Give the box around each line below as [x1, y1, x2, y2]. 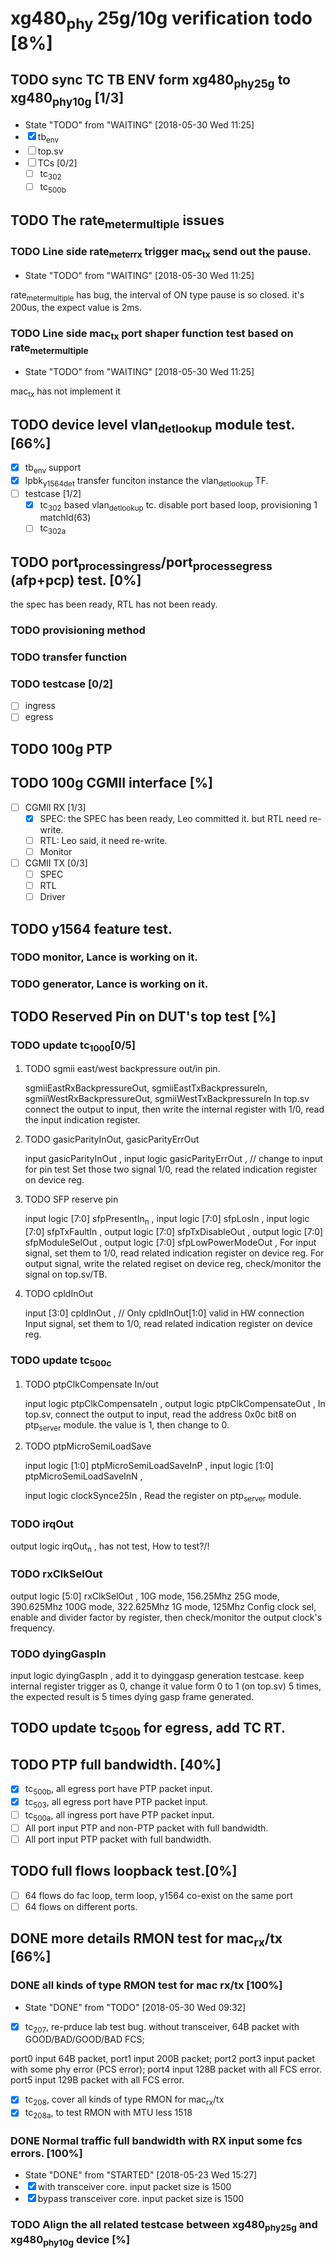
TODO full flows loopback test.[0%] [10, 1863, 238, 1880]
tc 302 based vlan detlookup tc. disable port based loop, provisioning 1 [39, 498, 318, 513]
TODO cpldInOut [24, 1288, 94, 1300]
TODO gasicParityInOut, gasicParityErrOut [24, 1133, 200, 1146]
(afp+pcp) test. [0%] [10, 572, 142, 589]
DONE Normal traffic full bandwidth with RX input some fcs [10, 2134, 303, 2147]
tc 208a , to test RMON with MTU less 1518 [24, 2107, 193, 2121]
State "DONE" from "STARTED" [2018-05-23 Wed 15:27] [24, 2169, 258, 2181]
